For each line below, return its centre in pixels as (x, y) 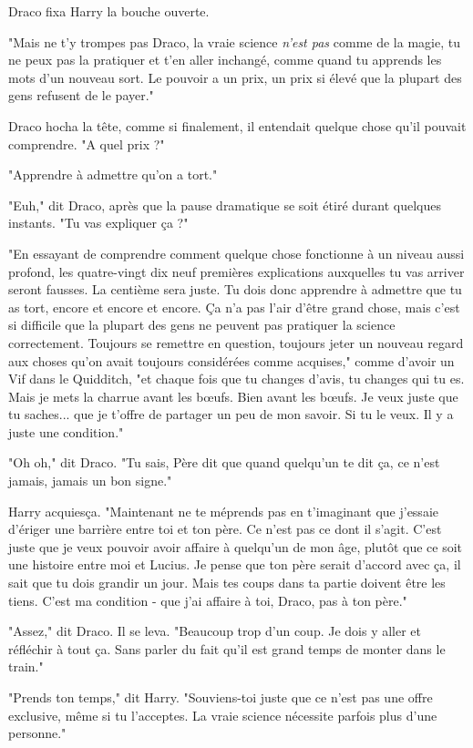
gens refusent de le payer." (81, 95)
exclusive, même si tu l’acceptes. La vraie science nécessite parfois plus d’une (223, 715)
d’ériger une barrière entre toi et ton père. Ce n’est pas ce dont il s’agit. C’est (225, 529)
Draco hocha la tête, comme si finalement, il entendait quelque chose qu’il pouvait (237, 125)
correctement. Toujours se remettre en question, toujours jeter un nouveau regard (236, 342)
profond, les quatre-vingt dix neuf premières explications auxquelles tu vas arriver (236, 271)
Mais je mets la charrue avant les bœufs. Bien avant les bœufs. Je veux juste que (233, 396)
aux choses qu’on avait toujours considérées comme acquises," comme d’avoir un (231, 360)
